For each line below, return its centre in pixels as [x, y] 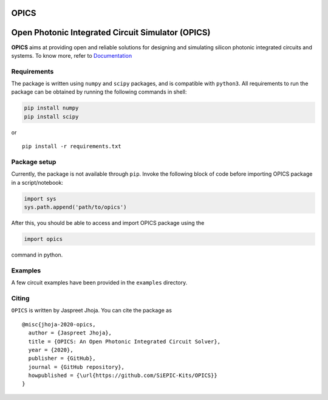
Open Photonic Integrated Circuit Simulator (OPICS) [111, 33]
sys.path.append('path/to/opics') [75, 207]
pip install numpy [51, 108]
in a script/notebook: [37, 182]
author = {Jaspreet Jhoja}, [70, 333]
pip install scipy [51, 116]
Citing [20, 298]
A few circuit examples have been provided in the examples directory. [99, 283]
